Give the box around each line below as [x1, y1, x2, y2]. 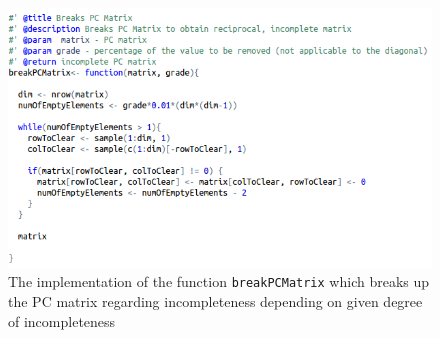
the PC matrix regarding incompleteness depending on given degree [8, 290, 423, 311]
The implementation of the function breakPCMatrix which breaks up [8, 271, 430, 292]
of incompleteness [8, 310, 116, 331]
